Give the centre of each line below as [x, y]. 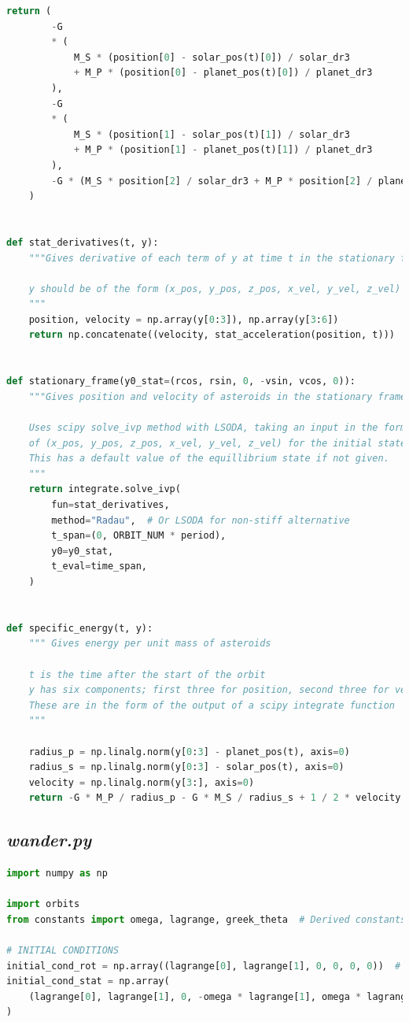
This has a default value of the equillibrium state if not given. [209, 459]
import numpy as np [57, 874]
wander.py [49, 840]
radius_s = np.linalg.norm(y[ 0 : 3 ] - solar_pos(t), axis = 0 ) [186, 767]
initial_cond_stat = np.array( [88, 981]
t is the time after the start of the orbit [147, 674]
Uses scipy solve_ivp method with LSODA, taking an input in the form [217, 428]
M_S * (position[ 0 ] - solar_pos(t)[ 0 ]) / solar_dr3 [212, 57]
